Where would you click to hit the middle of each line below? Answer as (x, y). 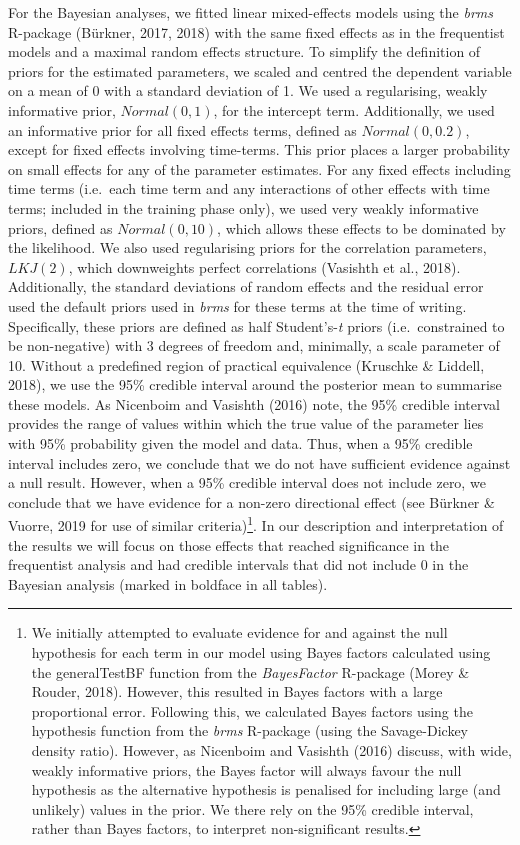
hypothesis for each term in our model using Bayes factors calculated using (261, 652)
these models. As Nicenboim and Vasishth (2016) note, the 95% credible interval (254, 403)
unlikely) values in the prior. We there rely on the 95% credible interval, (252, 808)
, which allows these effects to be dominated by (361, 227)
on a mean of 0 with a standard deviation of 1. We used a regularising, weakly (248, 90)
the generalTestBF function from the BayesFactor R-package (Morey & (250, 671)
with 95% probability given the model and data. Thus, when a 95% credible (240, 443)
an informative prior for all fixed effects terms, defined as (182, 129)
